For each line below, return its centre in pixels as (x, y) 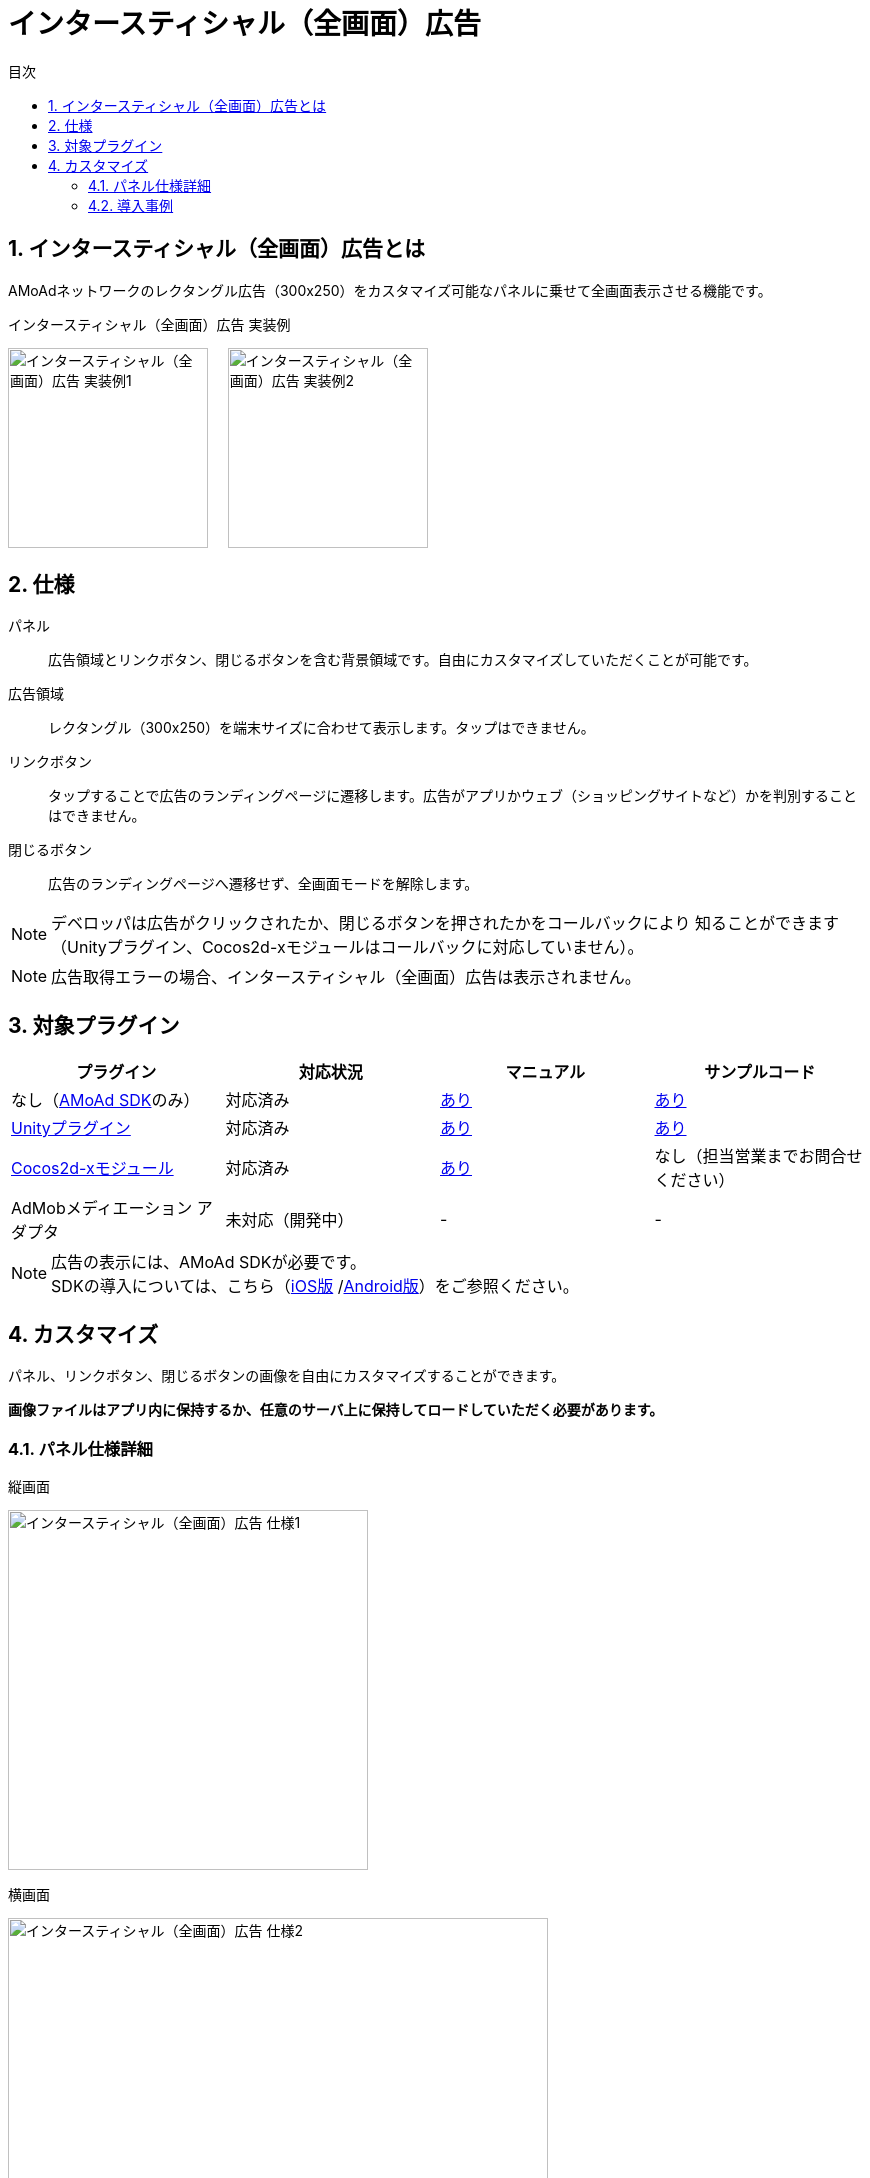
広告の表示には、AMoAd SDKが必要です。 (208, 1262)
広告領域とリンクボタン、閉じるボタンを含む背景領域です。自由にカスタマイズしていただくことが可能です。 (403, 660)
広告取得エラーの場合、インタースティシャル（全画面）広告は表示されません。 (346, 977)
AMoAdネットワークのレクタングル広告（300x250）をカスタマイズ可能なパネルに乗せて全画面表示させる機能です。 (390, 290)
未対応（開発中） (289, 1220)
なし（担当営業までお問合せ (758, 1156)
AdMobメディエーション (102, 1208)
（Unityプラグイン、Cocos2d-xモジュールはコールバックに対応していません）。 (347, 947)
